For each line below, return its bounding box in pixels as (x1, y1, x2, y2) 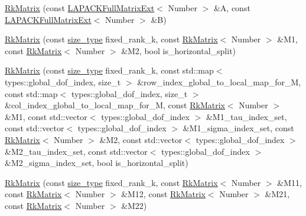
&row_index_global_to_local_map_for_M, (137, 75, 301, 88)
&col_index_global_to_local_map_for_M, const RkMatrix (5, 99, 225, 111)
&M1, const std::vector (5, 110, 87, 122)
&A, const (213, 2, 250, 14)
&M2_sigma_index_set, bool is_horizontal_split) (5, 157, 188, 169)
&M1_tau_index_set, (206, 110, 287, 122)
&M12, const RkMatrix (121, 188, 206, 200)
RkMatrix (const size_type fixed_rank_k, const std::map (5, 64, 214, 77)
